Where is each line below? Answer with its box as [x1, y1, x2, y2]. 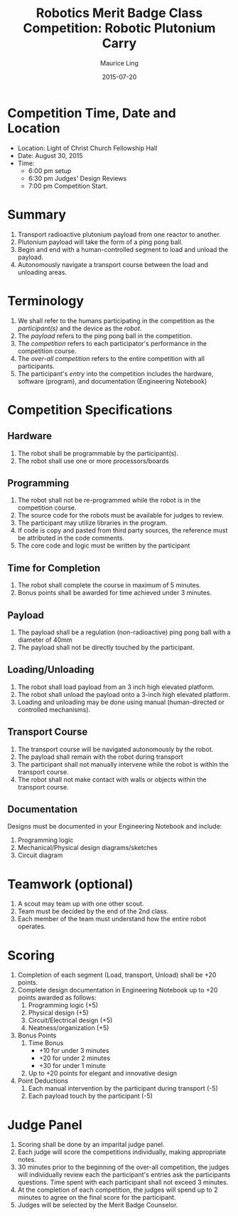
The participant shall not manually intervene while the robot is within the [17, 760, 229, 768]
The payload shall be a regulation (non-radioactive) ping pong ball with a [17, 628, 231, 636]
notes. [17, 1155, 37, 1164]
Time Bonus [28, 1039, 64, 1047]
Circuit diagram [17, 851, 63, 859]
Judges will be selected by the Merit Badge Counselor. [17, 1201, 178, 1210]
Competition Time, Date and [7, 105, 176, 121]
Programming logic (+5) [28, 1001, 98, 1010]
